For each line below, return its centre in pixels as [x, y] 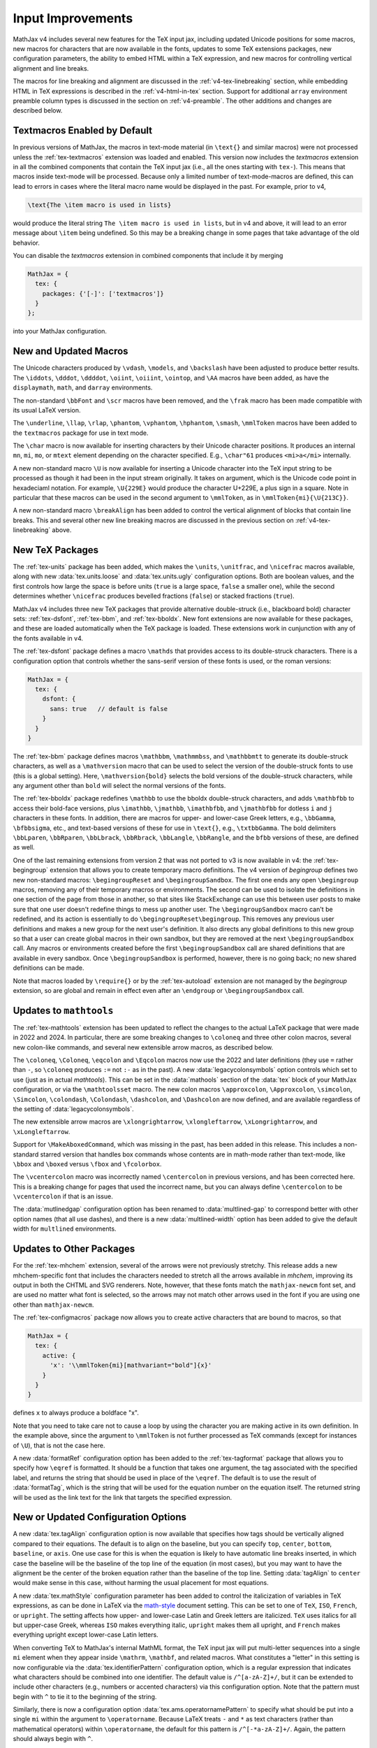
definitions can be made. [49, 968]
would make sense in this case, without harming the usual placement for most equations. [141, 1583]
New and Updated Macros [71, 351]
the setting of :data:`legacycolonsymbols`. [73, 1109]
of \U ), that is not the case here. [59, 1445]
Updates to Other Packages [74, 1249]
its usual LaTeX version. [47, 410]
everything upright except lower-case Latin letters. [86, 1635]
